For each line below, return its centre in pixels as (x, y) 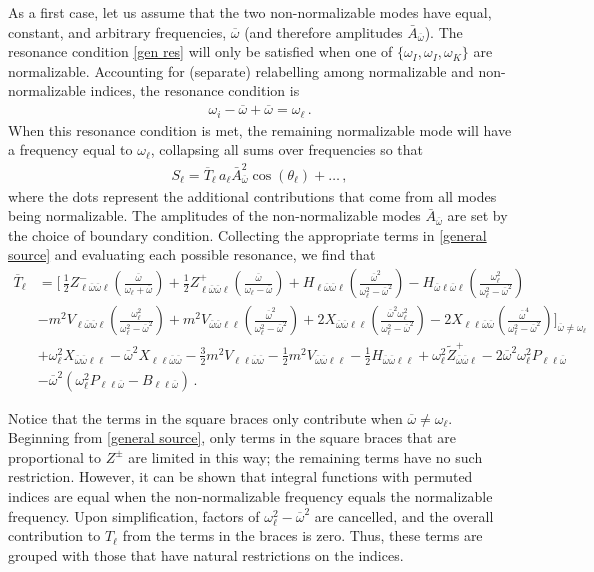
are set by (477, 215)
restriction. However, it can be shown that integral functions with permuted (240, 476)
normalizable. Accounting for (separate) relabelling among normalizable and (241, 70)
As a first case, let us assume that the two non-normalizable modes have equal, (250, 12)
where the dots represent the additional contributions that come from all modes (252, 195)
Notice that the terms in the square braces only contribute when (205, 417)
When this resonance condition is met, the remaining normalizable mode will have (260, 129)
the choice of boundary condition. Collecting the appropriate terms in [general (247, 234)
